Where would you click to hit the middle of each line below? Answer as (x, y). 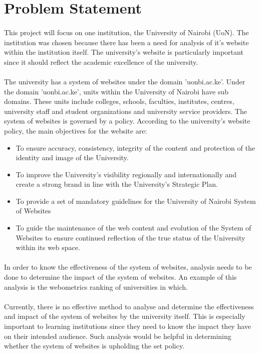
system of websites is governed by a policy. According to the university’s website (127, 121)
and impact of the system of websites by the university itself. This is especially (125, 316)
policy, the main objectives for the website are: (76, 130)
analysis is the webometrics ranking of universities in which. (96, 286)
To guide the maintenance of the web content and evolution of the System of (134, 228)
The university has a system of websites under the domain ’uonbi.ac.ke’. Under (125, 81)
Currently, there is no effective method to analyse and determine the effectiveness (129, 306)
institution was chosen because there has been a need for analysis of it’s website (126, 42)
